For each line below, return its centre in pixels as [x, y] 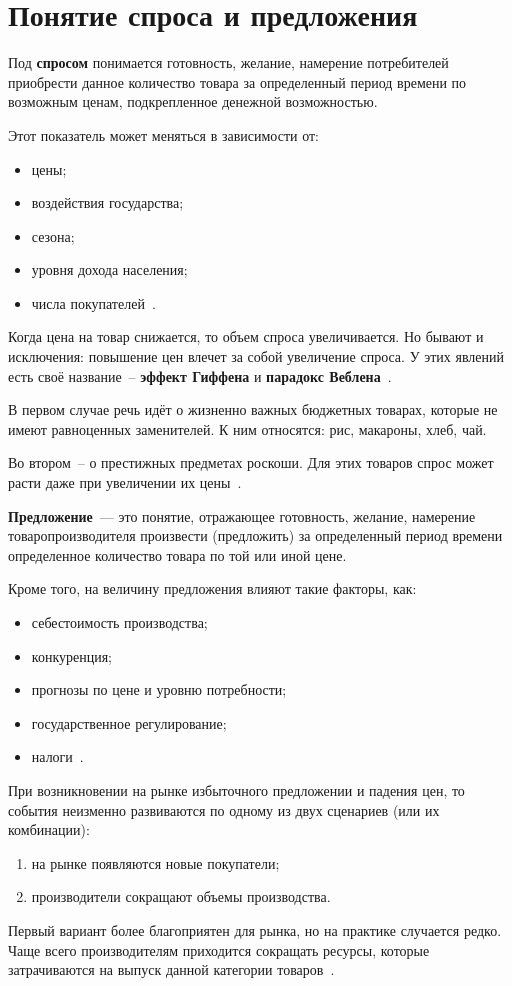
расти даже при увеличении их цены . [125, 482]
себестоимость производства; [119, 622]
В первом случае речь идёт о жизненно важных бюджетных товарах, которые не [253, 409]
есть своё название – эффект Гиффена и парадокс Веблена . [200, 375]
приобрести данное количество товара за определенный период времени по [237, 81]
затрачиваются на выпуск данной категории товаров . [171, 969]
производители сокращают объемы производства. [181, 896]
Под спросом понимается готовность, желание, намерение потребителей [228, 62]
